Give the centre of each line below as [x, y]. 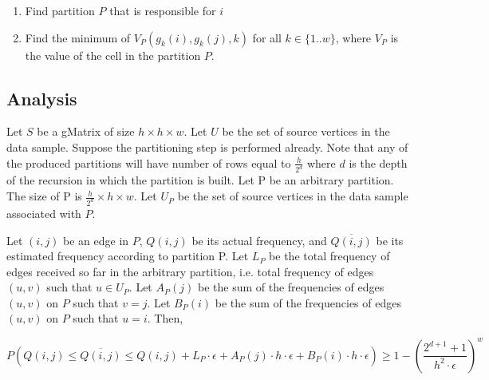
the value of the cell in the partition [113, 55]
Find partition [60, 10]
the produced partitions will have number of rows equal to [149, 162]
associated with [44, 213]
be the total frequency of [329, 256]
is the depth [378, 162]
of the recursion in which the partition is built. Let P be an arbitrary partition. [200, 180]
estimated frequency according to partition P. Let [128, 256]
